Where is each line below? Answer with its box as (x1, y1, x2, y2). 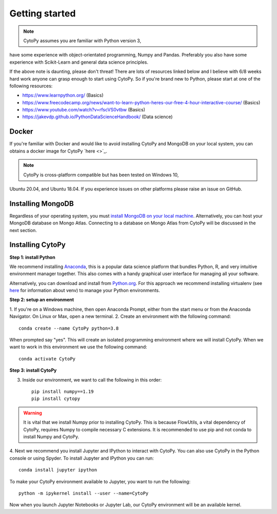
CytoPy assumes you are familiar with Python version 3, (23, 37, 141, 44)
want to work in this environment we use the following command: (9, 344, 147, 350)
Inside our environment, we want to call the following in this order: (22, 376, 162, 383)
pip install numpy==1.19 (31, 388, 94, 394)
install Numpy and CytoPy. (23, 433, 80, 440)
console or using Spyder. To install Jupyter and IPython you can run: (9, 455, 154, 461)
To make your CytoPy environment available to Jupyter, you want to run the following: (9, 478, 191, 485)
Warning (23, 410, 42, 416)
